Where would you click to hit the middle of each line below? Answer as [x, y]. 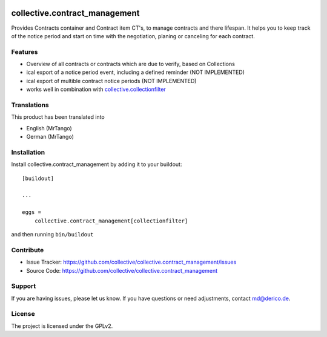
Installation [28, 152]
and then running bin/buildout [52, 235]
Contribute [28, 250]
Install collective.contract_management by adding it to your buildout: [97, 164]
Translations [30, 105]
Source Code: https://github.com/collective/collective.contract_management [122, 270]
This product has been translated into [58, 117]
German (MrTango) [50, 137]
